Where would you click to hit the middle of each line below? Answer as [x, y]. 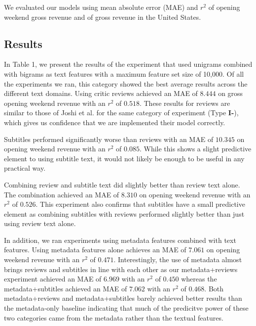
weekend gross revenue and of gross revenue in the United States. [103, 17]
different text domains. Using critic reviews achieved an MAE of [101, 93]
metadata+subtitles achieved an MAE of [66, 288]
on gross [231, 93]
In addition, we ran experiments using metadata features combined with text [120, 240]
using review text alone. [40, 223]
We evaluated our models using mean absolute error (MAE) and [101, 7]
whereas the [199, 279]
